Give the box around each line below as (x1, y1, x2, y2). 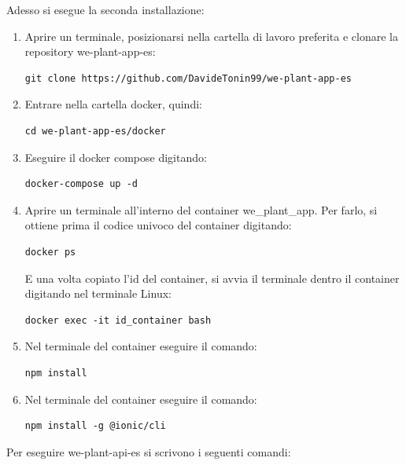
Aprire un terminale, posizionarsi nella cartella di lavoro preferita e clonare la (24, 27, 398, 44)
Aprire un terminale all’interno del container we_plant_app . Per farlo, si (24, 201, 378, 218)
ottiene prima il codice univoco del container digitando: (24, 217, 292, 233)
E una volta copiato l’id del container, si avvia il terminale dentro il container (24, 269, 400, 286)
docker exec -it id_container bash (24, 314, 212, 326)
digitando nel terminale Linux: (24, 285, 172, 302)
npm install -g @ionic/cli (24, 420, 166, 432)
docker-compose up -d (24, 178, 138, 190)
